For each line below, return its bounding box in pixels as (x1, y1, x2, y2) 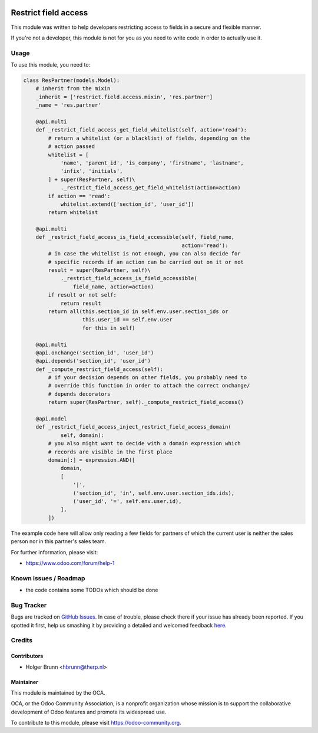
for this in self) (82, 324, 135, 331)
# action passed (48, 143, 95, 150)
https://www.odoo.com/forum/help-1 (25, 559, 115, 566)
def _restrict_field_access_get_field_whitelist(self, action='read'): (35, 127, 247, 133)
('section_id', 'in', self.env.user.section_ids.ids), (72, 489, 235, 497)
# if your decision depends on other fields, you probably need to (48, 374, 247, 381)
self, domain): (60, 432, 104, 439)
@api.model (35, 416, 67, 422)
